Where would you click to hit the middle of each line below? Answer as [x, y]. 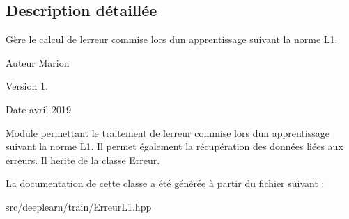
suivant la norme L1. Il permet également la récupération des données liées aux [174, 146]
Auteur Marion [38, 62]
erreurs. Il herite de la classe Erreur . [83, 160]
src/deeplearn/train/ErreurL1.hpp [79, 206]
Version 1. [27, 86]
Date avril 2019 [38, 109]
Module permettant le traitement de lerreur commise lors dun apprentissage [168, 132]
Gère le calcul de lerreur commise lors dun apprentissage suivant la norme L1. [172, 39]
